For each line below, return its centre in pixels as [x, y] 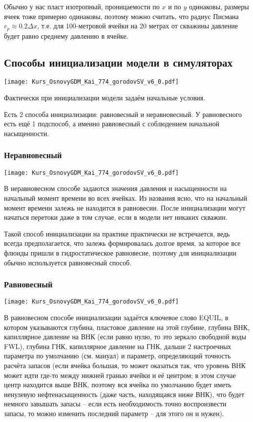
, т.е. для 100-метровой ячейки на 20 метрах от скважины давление [138, 26]
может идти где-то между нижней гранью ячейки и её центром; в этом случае [120, 375]
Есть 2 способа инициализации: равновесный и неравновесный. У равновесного [123, 114]
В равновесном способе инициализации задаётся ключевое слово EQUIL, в [116, 317]
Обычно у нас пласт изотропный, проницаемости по [82, 6]
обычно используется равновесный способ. [68, 262]
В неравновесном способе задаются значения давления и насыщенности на [116, 188]
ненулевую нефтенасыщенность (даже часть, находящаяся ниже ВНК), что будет [124, 394]
